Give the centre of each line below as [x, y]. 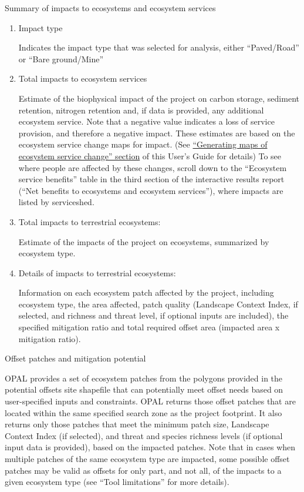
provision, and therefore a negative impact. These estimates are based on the [157, 133]
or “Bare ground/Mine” [61, 58]
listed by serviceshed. [56, 202]
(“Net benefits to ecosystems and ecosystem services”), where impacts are [151, 190]
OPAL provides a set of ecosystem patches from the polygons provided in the [144, 378]
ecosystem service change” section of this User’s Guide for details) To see [150, 155]
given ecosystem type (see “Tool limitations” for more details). [117, 482]
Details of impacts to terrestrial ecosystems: [97, 272]
